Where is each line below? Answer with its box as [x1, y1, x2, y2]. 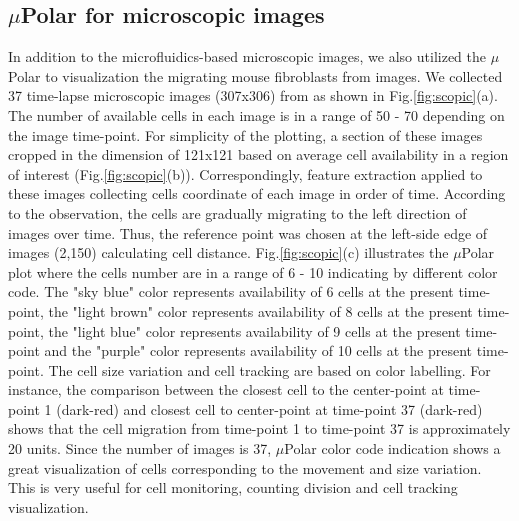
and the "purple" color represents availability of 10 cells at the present [44, 340, 473, 361]
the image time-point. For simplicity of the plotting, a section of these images [8, 124, 483, 145]
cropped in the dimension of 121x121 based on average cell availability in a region [8, 144, 509, 165]
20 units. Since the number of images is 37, [8, 438, 272, 459]
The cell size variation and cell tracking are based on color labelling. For [48, 359, 491, 380]
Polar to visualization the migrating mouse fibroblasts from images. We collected [8, 65, 503, 86]
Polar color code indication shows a [284, 438, 501, 459]
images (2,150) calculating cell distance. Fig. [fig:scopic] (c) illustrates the [8, 242, 449, 263]
